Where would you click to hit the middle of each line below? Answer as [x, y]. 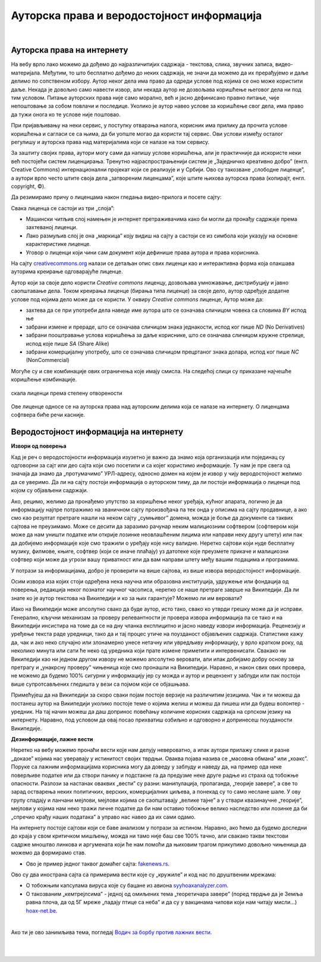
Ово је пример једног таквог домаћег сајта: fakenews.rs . [97, 864]
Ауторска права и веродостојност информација [136, 15]
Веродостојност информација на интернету [97, 432]
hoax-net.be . [42, 910]
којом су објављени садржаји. [50, 491]
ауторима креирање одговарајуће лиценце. [67, 271]
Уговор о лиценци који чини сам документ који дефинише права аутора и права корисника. [143, 252]
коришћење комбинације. [44, 380]
